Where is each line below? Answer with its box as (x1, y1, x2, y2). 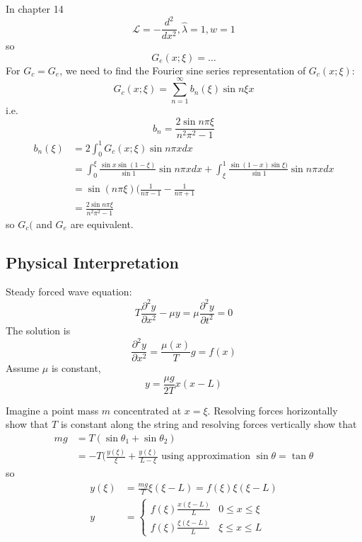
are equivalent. (70, 216, 134, 231)
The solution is (6, 322, 71, 337)
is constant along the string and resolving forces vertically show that (60, 417, 357, 431)
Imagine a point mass (6, 402, 99, 417)
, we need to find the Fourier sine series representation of (59, 62, 306, 77)
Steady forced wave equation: (6, 284, 132, 299)
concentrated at (113, 402, 182, 417)
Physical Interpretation (6, 251, 179, 273)
